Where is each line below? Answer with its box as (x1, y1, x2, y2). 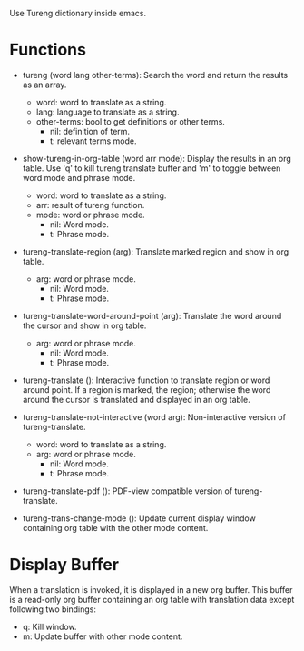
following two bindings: (9, 604, 97, 615)
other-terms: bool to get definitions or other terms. (35, 115, 225, 126)
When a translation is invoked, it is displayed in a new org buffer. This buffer (9, 584, 293, 595)
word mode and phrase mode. (22, 172, 136, 183)
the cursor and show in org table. (22, 320, 147, 331)
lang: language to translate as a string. (35, 106, 180, 117)
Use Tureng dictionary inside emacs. (9, 8, 147, 18)
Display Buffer (9, 555, 120, 576)
